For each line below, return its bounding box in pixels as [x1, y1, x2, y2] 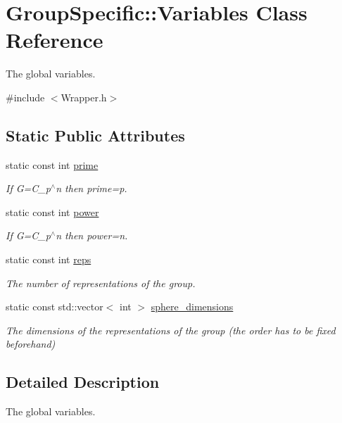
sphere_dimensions [151, 299, 234, 314]
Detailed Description [6, 371, 160, 393]
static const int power [6, 204, 99, 219]
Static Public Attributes [6, 124, 185, 146]
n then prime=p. [56, 181, 127, 196]
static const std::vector [6, 299, 103, 314]
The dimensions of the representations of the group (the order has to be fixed [6, 322, 336, 337]
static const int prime [6, 157, 99, 172]
